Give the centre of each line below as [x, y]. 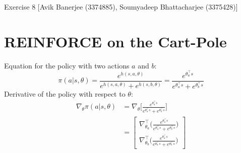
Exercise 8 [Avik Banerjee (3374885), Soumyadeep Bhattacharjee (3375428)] [121, 7]
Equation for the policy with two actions [67, 65]
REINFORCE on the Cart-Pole [115, 41]
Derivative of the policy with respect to [65, 94]
